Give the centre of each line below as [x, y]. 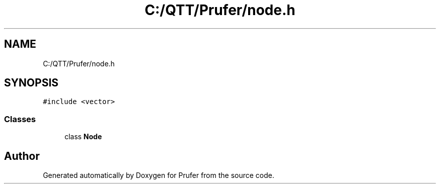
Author [22, 156]
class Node [83, 137]
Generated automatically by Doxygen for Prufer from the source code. [159, 175]
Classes [20, 119]
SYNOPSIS [31, 83]
